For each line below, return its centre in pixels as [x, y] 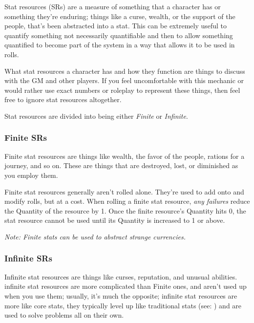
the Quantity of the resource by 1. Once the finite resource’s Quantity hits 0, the [125, 210]
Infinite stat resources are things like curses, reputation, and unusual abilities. [121, 276]
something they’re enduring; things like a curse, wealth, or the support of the [120, 16]
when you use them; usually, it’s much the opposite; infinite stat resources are [121, 295]
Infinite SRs [28, 258]
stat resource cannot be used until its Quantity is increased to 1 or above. [115, 220]
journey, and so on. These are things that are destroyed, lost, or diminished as [121, 165]
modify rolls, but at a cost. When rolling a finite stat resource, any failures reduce [127, 201]
